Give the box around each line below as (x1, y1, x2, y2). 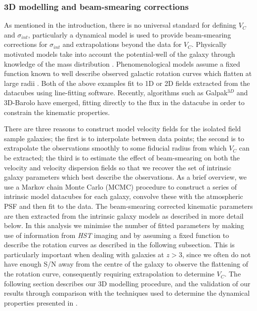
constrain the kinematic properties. (4, 107, 110, 117)
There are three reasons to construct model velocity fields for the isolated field (4, 123, 241, 134)
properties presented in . (4, 297, 78, 308)
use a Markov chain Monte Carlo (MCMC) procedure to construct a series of (4, 181, 237, 192)
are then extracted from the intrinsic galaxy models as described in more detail (4, 210, 244, 221)
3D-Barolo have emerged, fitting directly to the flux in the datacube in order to (4, 97, 245, 107)
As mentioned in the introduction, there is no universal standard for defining (4, 20, 236, 30)
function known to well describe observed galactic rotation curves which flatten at (4, 68, 252, 78)
